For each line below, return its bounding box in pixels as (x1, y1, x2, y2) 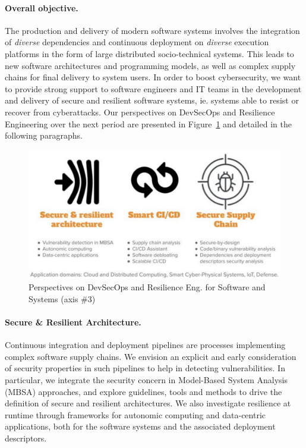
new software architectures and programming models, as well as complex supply (5, 59, 296, 71)
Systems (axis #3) (29, 292, 96, 305)
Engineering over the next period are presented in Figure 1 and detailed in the (5, 117, 292, 130)
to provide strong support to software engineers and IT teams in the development (5, 82, 302, 95)
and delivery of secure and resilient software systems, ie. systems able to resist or (5, 94, 299, 106)
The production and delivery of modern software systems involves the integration (5, 24, 300, 36)
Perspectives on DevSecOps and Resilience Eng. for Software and (29, 281, 266, 293)
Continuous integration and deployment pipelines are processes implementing (5, 339, 286, 351)
